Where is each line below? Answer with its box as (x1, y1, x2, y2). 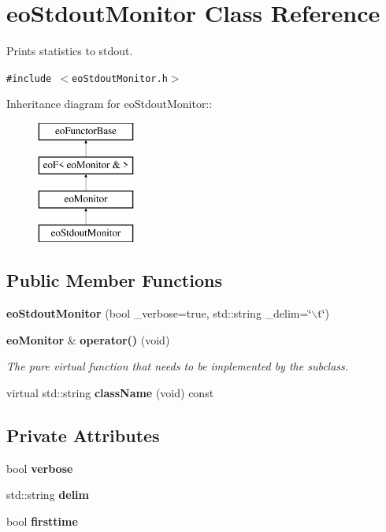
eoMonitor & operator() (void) (6, 331, 170, 348)
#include (6, 73, 52, 84)
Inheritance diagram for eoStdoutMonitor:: (6, 95, 213, 112)
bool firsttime (6, 512, 78, 529)
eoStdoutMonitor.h (72, 73, 168, 84)
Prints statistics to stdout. (6, 43, 133, 59)
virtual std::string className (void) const (6, 384, 214, 400)
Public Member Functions (6, 268, 222, 292)
